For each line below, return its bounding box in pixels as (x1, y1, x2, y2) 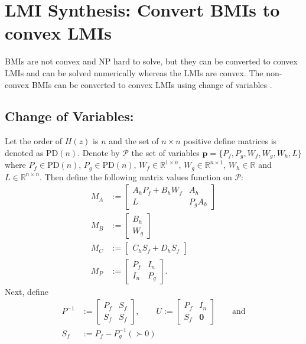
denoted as (5, 146, 44, 158)
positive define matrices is (183, 135, 277, 147)
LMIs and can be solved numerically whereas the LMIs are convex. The (5, 66, 263, 79)
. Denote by (77, 146, 120, 158)
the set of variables (131, 146, 200, 158)
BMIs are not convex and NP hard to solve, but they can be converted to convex (5, 55, 298, 67)
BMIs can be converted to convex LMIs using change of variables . (31, 78, 272, 90)
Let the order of (5, 135, 63, 147)
